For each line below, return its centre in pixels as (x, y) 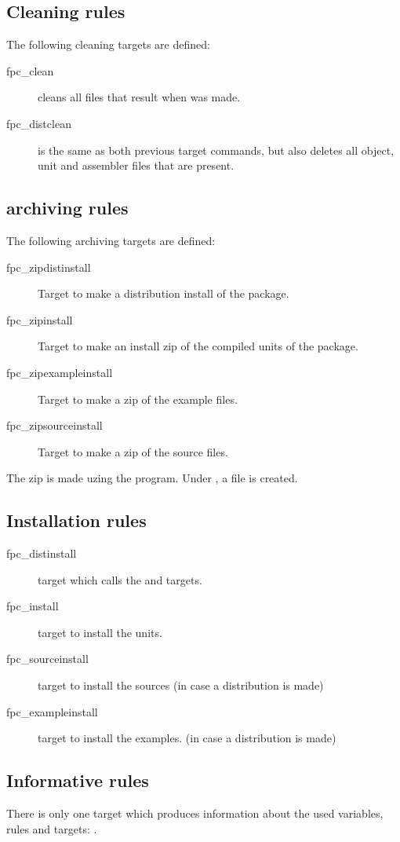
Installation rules (76, 520)
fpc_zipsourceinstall (55, 425)
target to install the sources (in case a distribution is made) (181, 685)
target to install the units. (100, 632)
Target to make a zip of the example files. (138, 399)
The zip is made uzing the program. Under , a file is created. (152, 478)
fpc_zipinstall (40, 319)
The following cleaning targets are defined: (108, 44)
